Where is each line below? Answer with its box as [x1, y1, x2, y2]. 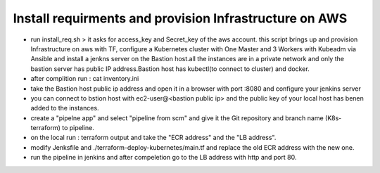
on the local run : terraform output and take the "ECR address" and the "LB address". [30, 134, 277, 142]
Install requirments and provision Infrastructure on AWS [13, 11, 348, 26]
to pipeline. [62, 124, 94, 132]
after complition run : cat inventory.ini [30, 75, 139, 83]
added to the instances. [30, 104, 99, 113]
